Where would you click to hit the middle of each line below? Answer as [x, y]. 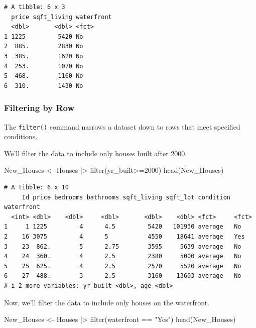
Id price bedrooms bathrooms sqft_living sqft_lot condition [126, 197]
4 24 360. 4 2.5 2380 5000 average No [123, 256]
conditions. [21, 136]
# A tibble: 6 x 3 [35, 7]
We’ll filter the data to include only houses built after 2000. [96, 153]
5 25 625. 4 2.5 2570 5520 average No [123, 266]
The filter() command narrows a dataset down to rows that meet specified [122, 126]
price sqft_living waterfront [61, 17]
